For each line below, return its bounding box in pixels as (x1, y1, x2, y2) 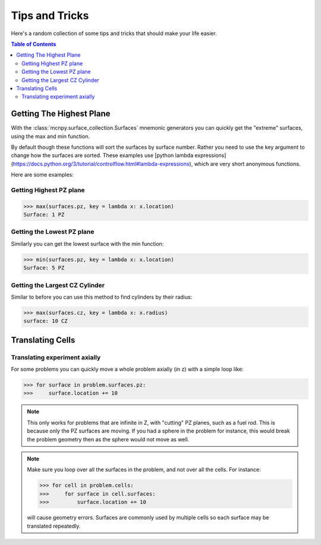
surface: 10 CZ (23, 318, 68, 324)
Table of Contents (11, 40, 56, 48)
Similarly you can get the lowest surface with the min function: (11, 240, 164, 247)
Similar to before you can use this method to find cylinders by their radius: (11, 293, 193, 300)
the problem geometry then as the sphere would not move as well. (27, 436, 190, 443)
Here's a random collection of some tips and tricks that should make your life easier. (11, 30, 217, 37)
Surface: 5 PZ (23, 265, 65, 271)
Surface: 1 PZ (23, 211, 65, 218)
